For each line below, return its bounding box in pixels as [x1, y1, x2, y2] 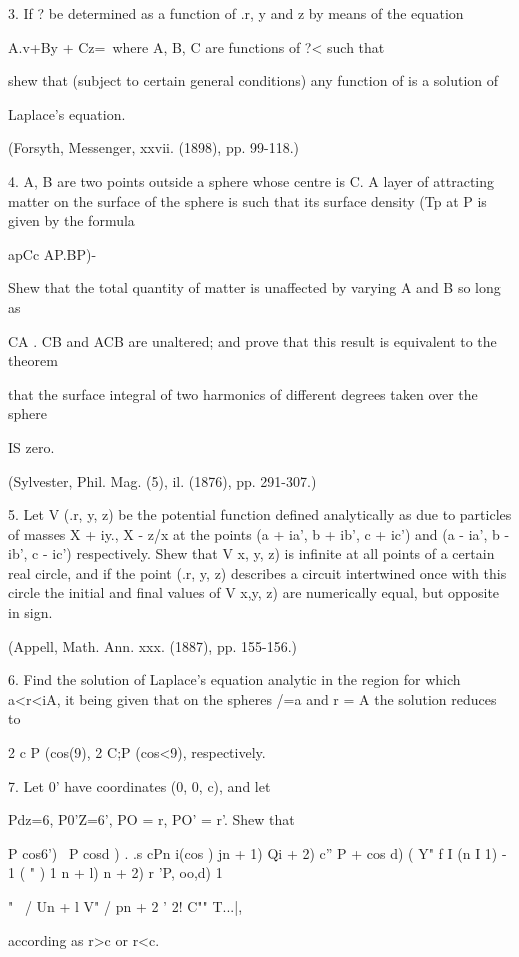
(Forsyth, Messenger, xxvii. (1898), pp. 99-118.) [8, 137, 300, 158]
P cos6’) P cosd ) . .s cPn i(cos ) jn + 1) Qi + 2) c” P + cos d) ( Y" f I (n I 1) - [8, 842, 507, 863]
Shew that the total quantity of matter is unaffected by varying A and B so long [8, 277, 501, 298]
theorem [8, 350, 58, 371]
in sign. [8, 602, 53, 623]
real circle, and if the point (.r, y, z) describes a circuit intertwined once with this [8, 562, 507, 583]
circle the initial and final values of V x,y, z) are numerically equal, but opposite [8, 582, 500, 603]
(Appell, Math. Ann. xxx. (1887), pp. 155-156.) [8, 635, 298, 656]
